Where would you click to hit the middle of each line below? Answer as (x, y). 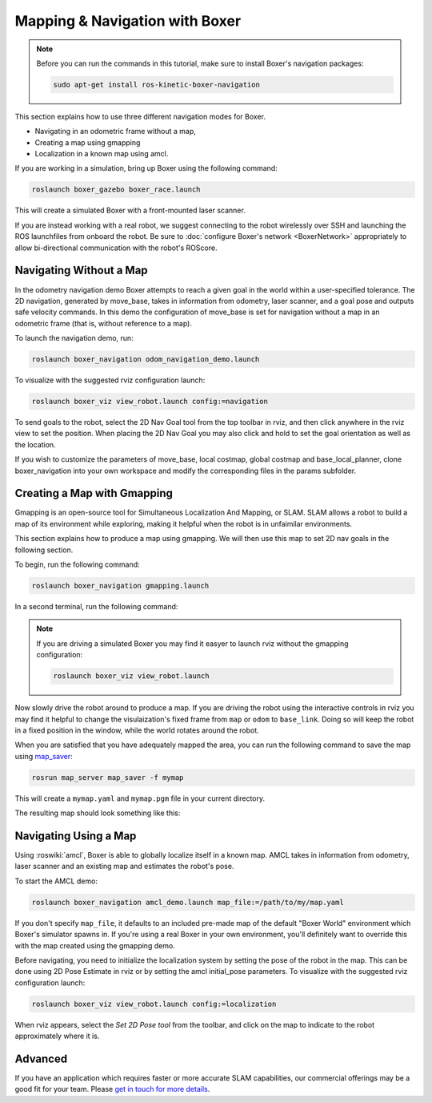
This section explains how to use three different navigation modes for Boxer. (140, 116)
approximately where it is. (57, 1036)
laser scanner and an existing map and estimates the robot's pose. (124, 867)
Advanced (41, 1059)
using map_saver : (44, 756)
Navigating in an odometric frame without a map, (115, 131)
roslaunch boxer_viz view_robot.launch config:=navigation (150, 402)
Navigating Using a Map (76, 836)
